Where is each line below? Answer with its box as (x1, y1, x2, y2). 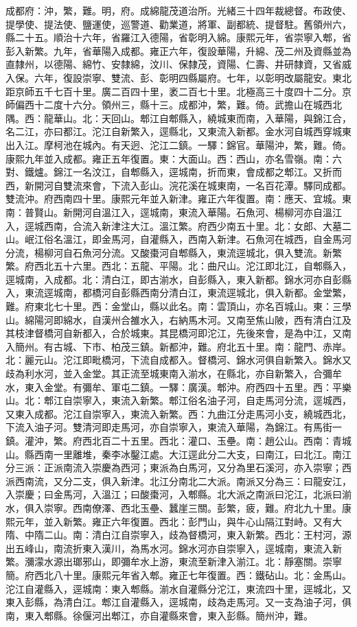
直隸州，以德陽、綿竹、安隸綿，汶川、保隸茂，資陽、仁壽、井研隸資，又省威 (5, 57, 352, 71)
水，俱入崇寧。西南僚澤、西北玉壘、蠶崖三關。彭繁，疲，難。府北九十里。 (5, 500, 342, 514)
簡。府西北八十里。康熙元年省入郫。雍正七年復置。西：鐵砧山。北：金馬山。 (5, 567, 352, 582)
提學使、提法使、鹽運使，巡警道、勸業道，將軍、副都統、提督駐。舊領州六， (5, 16, 352, 31)
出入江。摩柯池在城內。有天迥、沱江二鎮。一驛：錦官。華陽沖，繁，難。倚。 (5, 137, 352, 152)
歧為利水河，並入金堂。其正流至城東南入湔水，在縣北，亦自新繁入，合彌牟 (5, 366, 342, 381)
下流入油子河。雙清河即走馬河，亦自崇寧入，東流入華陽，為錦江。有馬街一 (5, 420, 342, 434)
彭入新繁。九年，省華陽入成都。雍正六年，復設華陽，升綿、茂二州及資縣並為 (5, 43, 352, 58)
